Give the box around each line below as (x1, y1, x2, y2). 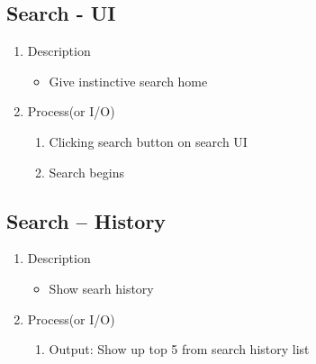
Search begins (49, 162, 124, 181)
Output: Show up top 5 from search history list (49, 340, 310, 359)
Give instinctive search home (49, 71, 208, 90)
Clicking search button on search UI (49, 132, 248, 150)
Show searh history (49, 278, 154, 297)
